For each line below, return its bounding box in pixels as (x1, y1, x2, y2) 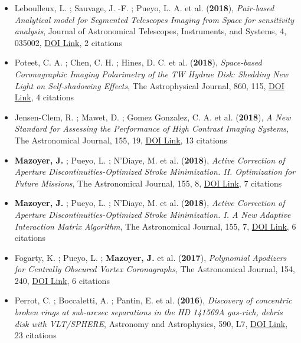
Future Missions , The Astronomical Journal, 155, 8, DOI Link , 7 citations (14, 177, 282, 189)
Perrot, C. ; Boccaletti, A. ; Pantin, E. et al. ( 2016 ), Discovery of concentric (14, 294, 292, 306)
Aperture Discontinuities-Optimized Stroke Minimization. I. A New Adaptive (14, 208, 291, 220)
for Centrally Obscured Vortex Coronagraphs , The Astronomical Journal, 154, (14, 263, 295, 275)
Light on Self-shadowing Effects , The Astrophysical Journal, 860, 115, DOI (14, 79, 284, 92)
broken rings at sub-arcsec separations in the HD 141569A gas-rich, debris (14, 306, 283, 318)
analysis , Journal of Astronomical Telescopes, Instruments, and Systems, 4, (14, 25, 287, 37)
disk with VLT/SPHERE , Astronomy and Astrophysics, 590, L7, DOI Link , (14, 317, 288, 329)
